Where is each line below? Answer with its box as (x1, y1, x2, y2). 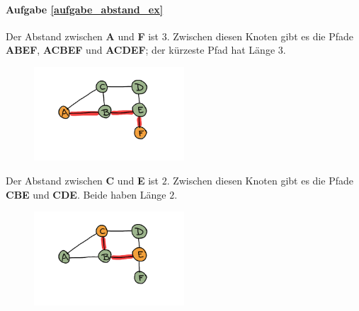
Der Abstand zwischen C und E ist (6, 173, 159, 188)
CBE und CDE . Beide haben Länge (6, 187, 166, 201)
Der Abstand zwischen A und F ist (6, 28, 159, 43)
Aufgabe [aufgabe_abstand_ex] (6, 1, 164, 16)
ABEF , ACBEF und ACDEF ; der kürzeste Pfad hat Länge (6, 42, 275, 57)
